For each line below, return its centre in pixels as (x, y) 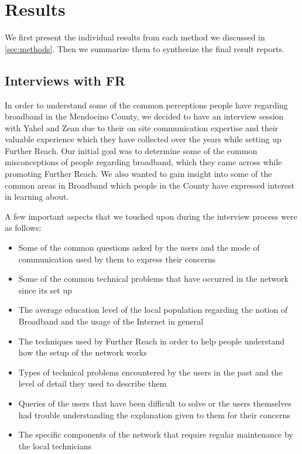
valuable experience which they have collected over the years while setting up (143, 139)
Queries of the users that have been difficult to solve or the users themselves (155, 403)
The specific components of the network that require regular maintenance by (156, 434)
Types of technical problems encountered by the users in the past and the (150, 372)
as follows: (23, 228)
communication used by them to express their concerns (117, 259)
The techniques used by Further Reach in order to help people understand (152, 341)
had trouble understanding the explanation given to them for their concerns (154, 414)
